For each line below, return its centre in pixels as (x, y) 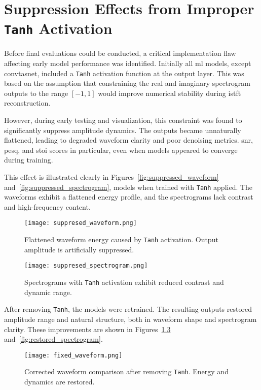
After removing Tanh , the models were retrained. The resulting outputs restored (128, 309)
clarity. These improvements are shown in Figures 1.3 (87, 329)
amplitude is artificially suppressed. (79, 249)
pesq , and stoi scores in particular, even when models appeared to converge (121, 150)
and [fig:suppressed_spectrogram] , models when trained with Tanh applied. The (128, 187)
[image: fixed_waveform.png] (73, 355)
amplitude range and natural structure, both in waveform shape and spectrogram (130, 319)
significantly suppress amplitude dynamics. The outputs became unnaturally (123, 130)
